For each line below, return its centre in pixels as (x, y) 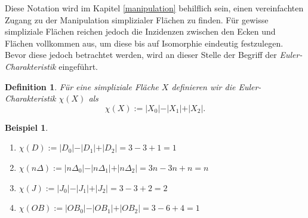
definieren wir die (204, 86)
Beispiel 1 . (27, 127)
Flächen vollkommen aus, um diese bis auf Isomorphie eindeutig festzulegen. (144, 43)
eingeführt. (78, 66)
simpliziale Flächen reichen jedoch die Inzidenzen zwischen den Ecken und (140, 31)
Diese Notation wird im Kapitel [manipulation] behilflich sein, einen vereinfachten (154, 8)
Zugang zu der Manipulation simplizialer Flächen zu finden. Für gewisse (137, 19)
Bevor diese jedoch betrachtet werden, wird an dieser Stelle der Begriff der (141, 55)
